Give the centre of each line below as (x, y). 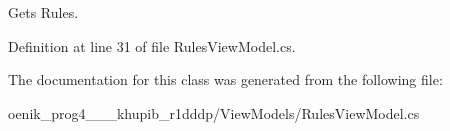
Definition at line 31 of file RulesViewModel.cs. (152, 45)
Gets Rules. (43, 12)
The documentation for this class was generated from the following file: (225, 79)
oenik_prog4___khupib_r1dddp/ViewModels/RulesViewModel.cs (214, 112)
